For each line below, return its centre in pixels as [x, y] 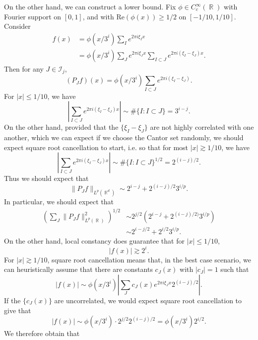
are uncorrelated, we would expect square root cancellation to [148, 300]
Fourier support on [33, 16]
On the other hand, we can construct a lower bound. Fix [90, 6]
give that [18, 310]
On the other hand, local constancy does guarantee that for [94, 240]
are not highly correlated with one [202, 127]
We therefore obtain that [42, 333]
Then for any [24, 68]
